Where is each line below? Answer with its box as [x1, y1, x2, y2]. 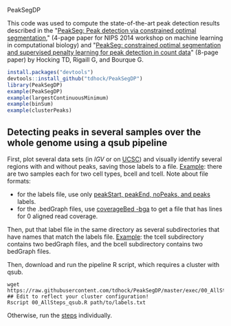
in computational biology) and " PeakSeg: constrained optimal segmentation [7, 41, 221, 49]
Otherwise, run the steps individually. [7, 311, 112, 319]
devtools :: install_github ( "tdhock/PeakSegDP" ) [7, 75, 143, 82]
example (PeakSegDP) [7, 88, 63, 95]
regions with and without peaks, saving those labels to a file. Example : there [7, 162, 222, 170]
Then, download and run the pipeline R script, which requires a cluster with [7, 260, 220, 268]
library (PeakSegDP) [7, 82, 63, 89]
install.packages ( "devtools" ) [7, 69, 94, 75]
